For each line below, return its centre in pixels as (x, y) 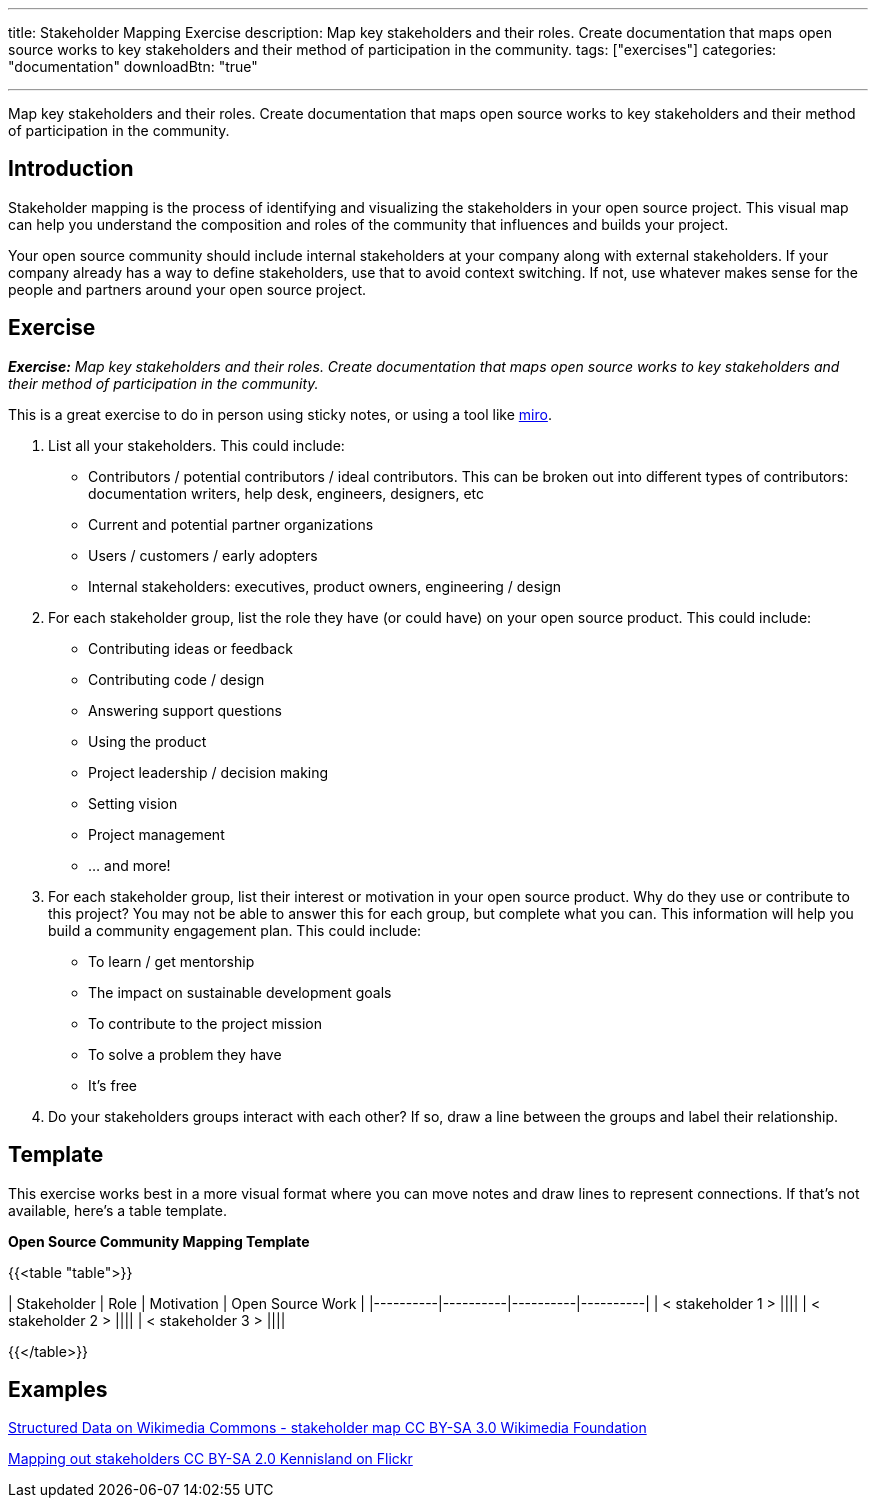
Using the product (147, 741)
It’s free (112, 1085)
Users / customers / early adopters (203, 555)
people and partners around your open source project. (187, 289)
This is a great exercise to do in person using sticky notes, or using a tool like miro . (280, 414)
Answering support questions (185, 710)
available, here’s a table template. (117, 1210)
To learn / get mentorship (171, 961)
